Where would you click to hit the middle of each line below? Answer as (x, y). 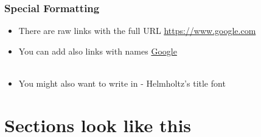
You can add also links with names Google (98, 51)
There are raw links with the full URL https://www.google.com (137, 31)
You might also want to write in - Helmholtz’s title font (122, 83)
